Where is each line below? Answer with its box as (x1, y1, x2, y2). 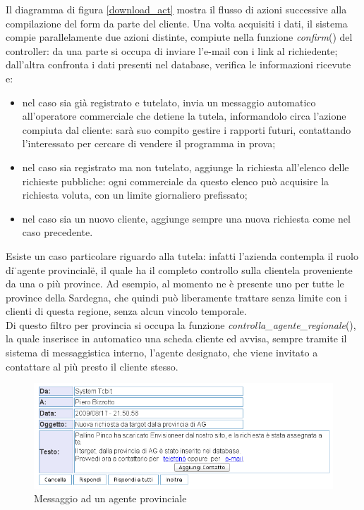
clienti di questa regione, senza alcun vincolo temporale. (6, 304, 247, 318)
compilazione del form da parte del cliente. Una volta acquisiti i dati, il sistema (6, 15, 348, 30)
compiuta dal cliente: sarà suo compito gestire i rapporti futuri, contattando (22, 122, 351, 137)
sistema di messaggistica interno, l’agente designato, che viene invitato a (6, 345, 318, 360)
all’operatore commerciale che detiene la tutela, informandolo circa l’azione (22, 108, 346, 123)
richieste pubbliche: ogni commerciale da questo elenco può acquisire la (22, 173, 329, 188)
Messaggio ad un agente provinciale (34, 491, 187, 506)
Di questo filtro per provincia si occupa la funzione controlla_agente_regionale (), (6, 317, 356, 332)
